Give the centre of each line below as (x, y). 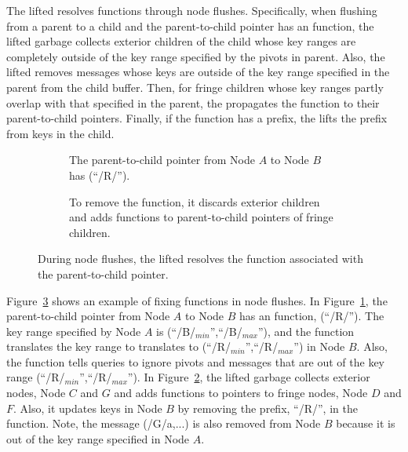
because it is (366, 423)
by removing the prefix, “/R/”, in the (268, 408)
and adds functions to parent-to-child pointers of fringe (201, 217)
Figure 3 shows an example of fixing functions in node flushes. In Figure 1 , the (197, 300)
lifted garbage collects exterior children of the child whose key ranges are (181, 41)
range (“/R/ (36, 377)
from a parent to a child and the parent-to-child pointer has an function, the (190, 26)
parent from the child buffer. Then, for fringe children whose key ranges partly (195, 87)
